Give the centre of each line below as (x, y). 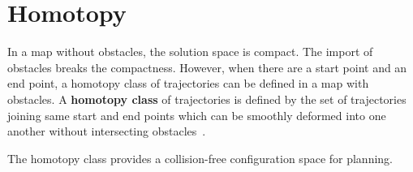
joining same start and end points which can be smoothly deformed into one (197, 115)
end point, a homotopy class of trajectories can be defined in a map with (188, 83)
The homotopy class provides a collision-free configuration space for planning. (200, 158)
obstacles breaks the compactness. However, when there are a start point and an (207, 67)
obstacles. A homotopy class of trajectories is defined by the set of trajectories (207, 99)
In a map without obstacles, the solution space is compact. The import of (190, 52)
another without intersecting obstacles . (107, 131)
